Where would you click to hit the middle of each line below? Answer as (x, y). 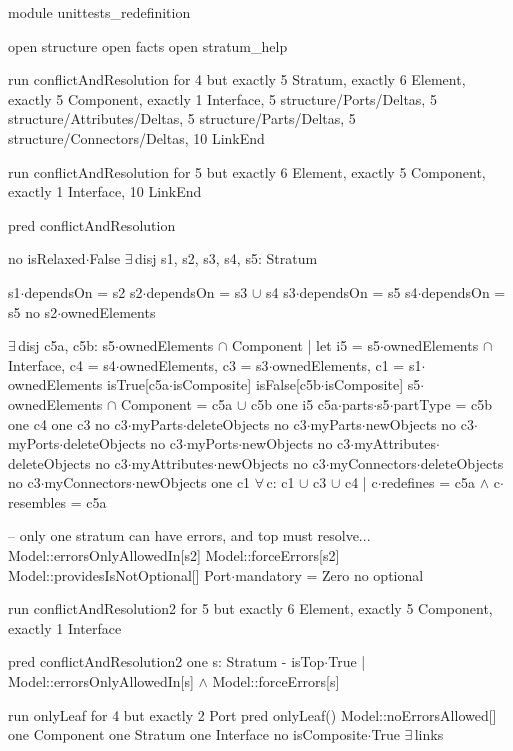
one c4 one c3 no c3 (68, 423)
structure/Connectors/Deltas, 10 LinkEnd (136, 137)
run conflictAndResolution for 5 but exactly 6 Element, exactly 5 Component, (247, 171)
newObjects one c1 (193, 482)
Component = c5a (177, 403)
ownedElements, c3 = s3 (194, 364)
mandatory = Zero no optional (329, 574)
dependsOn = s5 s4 (358, 291)
